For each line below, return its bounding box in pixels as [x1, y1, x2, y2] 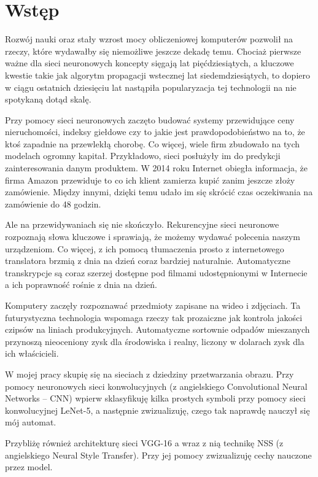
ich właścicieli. [5, 347, 59, 360]
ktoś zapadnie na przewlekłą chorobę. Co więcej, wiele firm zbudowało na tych [5, 137, 300, 150]
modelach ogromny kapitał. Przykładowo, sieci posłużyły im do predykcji [5, 149, 281, 162]
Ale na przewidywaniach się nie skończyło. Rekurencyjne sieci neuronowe [5, 218, 279, 231]
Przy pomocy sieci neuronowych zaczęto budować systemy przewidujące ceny [5, 113, 295, 126]
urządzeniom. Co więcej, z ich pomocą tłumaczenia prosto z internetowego [5, 242, 284, 255]
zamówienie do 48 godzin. [5, 197, 101, 210]
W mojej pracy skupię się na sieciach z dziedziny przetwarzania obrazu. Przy [5, 367, 294, 380]
